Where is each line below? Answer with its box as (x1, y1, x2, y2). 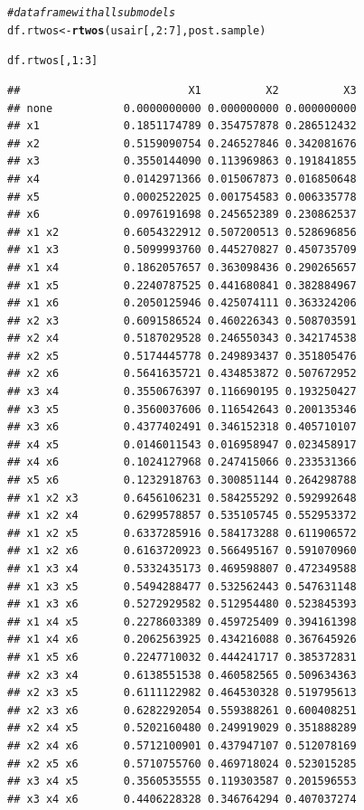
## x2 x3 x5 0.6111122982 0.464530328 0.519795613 (7, 686, 357, 700)
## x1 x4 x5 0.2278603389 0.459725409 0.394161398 (7, 615, 357, 628)
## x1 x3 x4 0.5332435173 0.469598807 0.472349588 (7, 562, 357, 575)
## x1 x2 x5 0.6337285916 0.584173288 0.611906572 (7, 526, 357, 540)
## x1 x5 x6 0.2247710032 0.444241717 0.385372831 (7, 650, 357, 664)
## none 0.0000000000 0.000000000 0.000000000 (7, 101, 357, 115)
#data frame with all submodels (7, 6, 176, 19)
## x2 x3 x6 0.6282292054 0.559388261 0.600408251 (7, 703, 357, 717)
